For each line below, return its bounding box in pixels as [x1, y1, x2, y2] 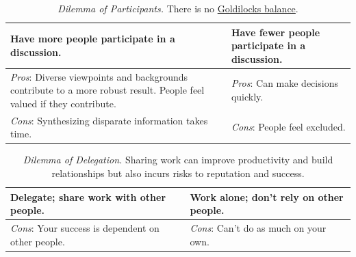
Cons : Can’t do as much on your [190, 220, 327, 234]
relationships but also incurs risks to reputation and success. [51, 165, 305, 180]
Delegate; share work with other [10, 189, 166, 204]
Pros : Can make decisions [231, 76, 338, 90]
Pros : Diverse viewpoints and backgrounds [10, 69, 188, 83]
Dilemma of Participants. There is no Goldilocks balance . [58, 1, 298, 15]
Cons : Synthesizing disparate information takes [10, 113, 208, 127]
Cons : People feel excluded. [231, 120, 346, 134]
